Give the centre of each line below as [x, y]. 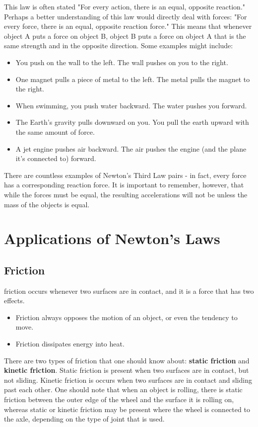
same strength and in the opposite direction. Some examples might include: [119, 45]
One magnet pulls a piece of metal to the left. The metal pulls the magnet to [133, 79]
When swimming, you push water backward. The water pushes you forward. [131, 105]
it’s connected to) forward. [56, 158]
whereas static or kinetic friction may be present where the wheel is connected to [127, 409]
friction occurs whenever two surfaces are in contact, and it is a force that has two [129, 291]
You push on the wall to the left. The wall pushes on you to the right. [122, 62]
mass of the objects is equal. [47, 204]
